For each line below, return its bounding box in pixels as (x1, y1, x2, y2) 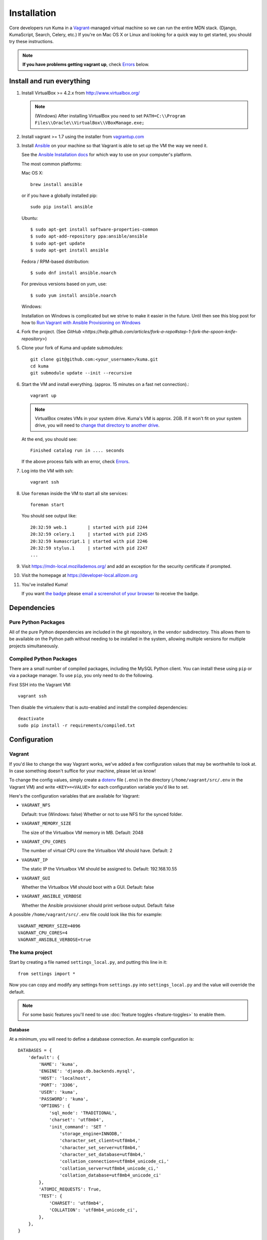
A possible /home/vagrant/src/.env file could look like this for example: (9, 912, 163, 918)
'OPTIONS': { (39, 1103, 70, 1109)
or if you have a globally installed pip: (21, 192, 97, 198)
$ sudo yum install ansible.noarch (30, 293, 117, 298)
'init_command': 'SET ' (49, 1124, 107, 1129)
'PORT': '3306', (39, 1082, 78, 1088)
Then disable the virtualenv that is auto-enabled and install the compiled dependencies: (9, 704, 188, 710)
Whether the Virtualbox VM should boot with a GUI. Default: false (21, 884, 154, 890)
